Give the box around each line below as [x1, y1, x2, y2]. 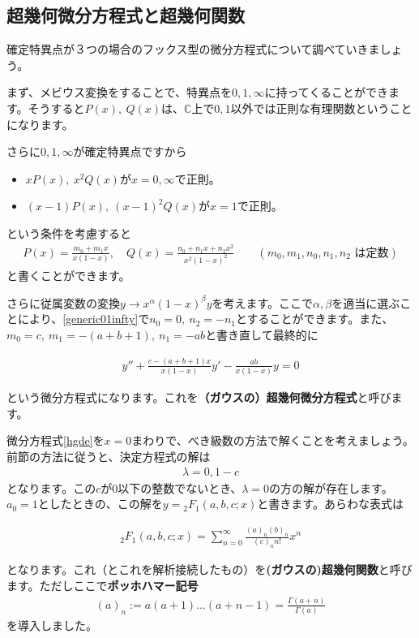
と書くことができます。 [6, 266, 130, 283]
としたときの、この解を [37, 495, 163, 512]
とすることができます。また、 [236, 310, 394, 327]
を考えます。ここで [212, 294, 314, 311]
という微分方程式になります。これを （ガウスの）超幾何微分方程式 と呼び [6, 389, 391, 406]
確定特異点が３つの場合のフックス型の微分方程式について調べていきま [6, 41, 380, 58]
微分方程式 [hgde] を [6, 432, 105, 449]
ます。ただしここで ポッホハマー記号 [6, 577, 199, 593]
